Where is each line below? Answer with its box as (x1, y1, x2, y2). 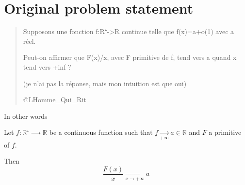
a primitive (209, 127, 242, 137)
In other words (4, 111, 48, 121)
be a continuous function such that (49, 127, 153, 137)
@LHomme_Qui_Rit (23, 94, 86, 105)
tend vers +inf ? (23, 61, 71, 72)
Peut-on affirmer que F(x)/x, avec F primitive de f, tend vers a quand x (23, 52, 237, 62)
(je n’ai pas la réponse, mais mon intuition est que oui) (23, 78, 187, 88)
